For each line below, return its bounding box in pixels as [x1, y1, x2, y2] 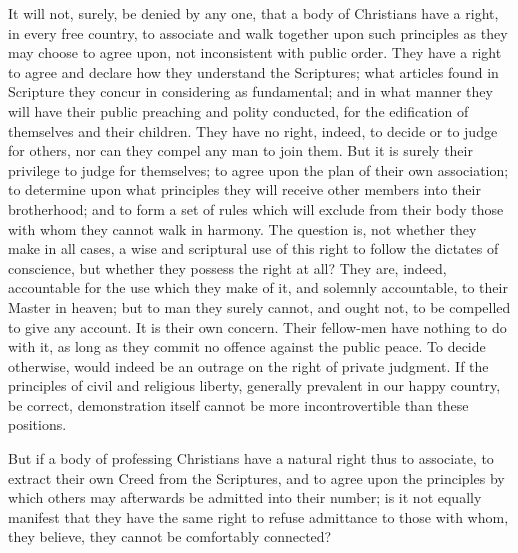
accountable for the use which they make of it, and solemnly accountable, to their [8, 277, 508, 298]
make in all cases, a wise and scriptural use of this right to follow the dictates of [8, 238, 499, 259]
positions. [8, 414, 67, 435]
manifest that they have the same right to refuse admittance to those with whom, [8, 506, 509, 527]
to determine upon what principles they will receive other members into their [8, 179, 481, 200]
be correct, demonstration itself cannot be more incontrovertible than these [8, 394, 469, 415]
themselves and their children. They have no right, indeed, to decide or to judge [8, 120, 498, 141]
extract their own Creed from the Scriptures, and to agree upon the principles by [8, 467, 505, 488]
